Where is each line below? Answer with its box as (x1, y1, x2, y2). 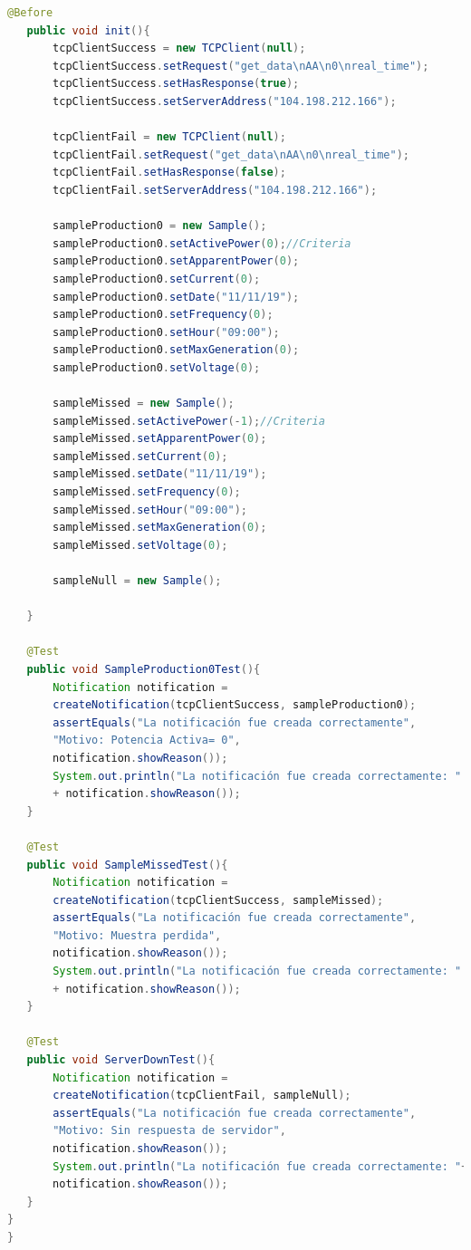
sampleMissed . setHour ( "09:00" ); (53, 503, 247, 516)
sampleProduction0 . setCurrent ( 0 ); (53, 272, 261, 285)
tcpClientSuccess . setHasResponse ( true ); (53, 77, 300, 91)
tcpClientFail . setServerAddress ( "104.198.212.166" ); (53, 183, 378, 197)
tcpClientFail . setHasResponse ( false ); (53, 166, 286, 179)
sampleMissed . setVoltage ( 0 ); (53, 538, 228, 552)
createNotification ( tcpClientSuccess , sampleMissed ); (53, 893, 384, 907)
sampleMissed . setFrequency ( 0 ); (53, 486, 241, 499)
